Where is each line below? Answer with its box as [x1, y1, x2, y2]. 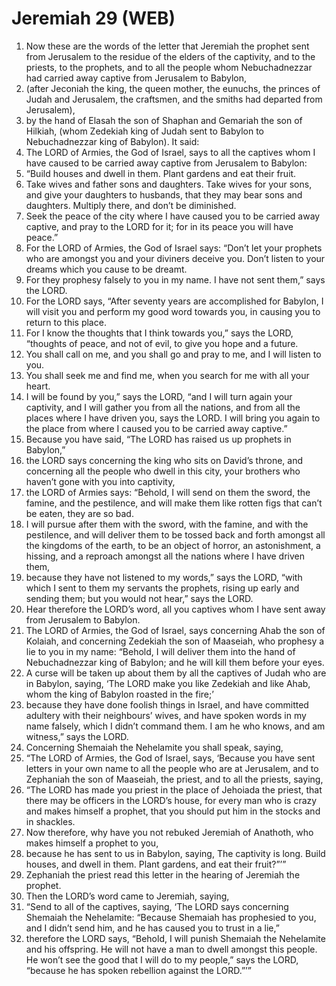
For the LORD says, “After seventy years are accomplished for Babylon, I [25, 295, 324, 307]
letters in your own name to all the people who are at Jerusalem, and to [25, 762, 319, 774]
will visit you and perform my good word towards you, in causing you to [25, 305, 321, 317]
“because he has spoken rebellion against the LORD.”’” [25, 964, 252, 976]
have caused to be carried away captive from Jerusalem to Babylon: [25, 157, 308, 169]
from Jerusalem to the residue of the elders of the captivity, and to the [25, 50, 316, 62]
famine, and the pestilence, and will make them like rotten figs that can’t [25, 497, 323, 509]
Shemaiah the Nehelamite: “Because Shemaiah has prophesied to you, [25, 911, 317, 923]
